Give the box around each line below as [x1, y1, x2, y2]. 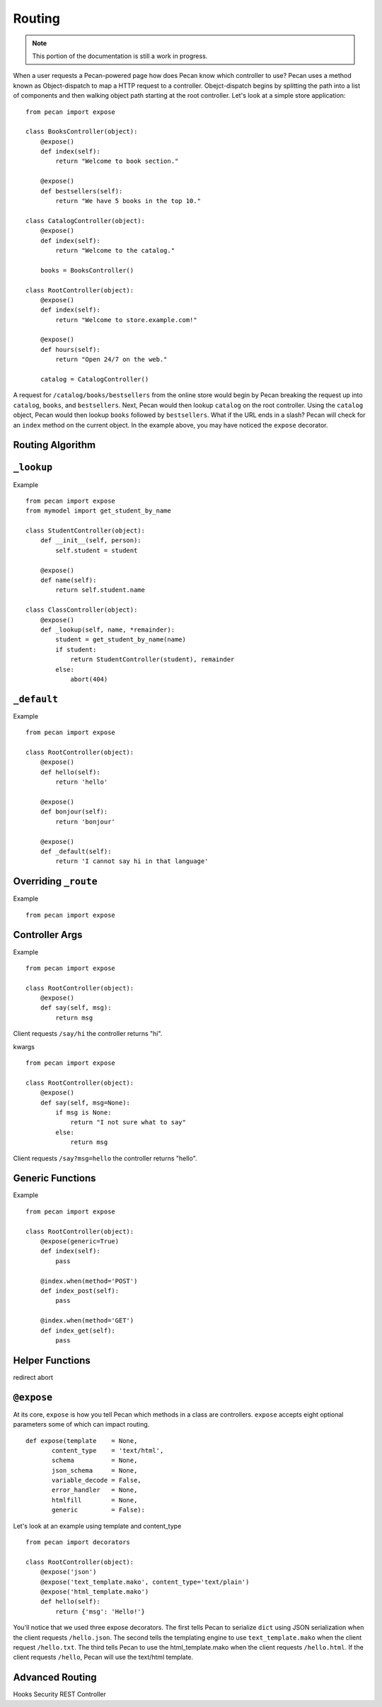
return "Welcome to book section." [55, 157, 179, 166]
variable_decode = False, [52, 1476, 141, 1485]
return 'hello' [55, 778, 108, 786]
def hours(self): [40, 346, 100, 353]
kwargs [13, 1042, 35, 1051]
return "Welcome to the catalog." [55, 246, 175, 254]
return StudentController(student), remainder [70, 656, 235, 663]
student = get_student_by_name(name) [55, 636, 187, 644]
